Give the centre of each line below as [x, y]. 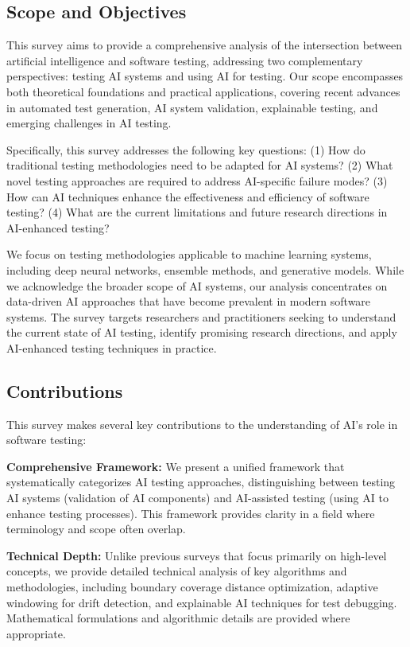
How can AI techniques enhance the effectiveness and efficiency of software [188, 196]
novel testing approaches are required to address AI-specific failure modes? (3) [197, 180]
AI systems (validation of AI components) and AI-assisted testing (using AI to [197, 498]
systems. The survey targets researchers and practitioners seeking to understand [201, 316]
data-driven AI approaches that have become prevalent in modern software [189, 301]
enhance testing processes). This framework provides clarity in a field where [191, 513]
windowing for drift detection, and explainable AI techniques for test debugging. [202, 602]
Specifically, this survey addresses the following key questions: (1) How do [186, 149]
